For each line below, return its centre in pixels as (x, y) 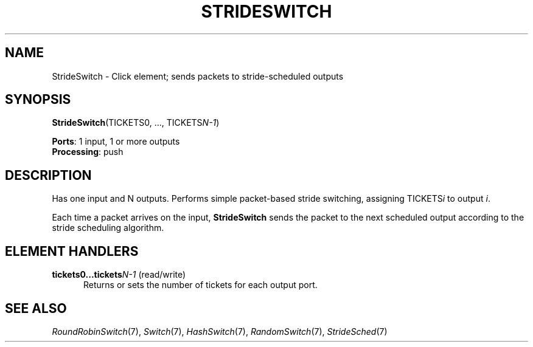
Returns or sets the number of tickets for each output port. (200, 285)
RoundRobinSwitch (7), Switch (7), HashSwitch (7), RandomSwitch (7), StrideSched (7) (220, 331)
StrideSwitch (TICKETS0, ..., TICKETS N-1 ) (136, 123)
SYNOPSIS (38, 100)
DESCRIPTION (48, 175)
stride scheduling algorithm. (108, 228)
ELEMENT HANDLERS (72, 251)
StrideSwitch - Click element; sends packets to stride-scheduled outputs (198, 76)
